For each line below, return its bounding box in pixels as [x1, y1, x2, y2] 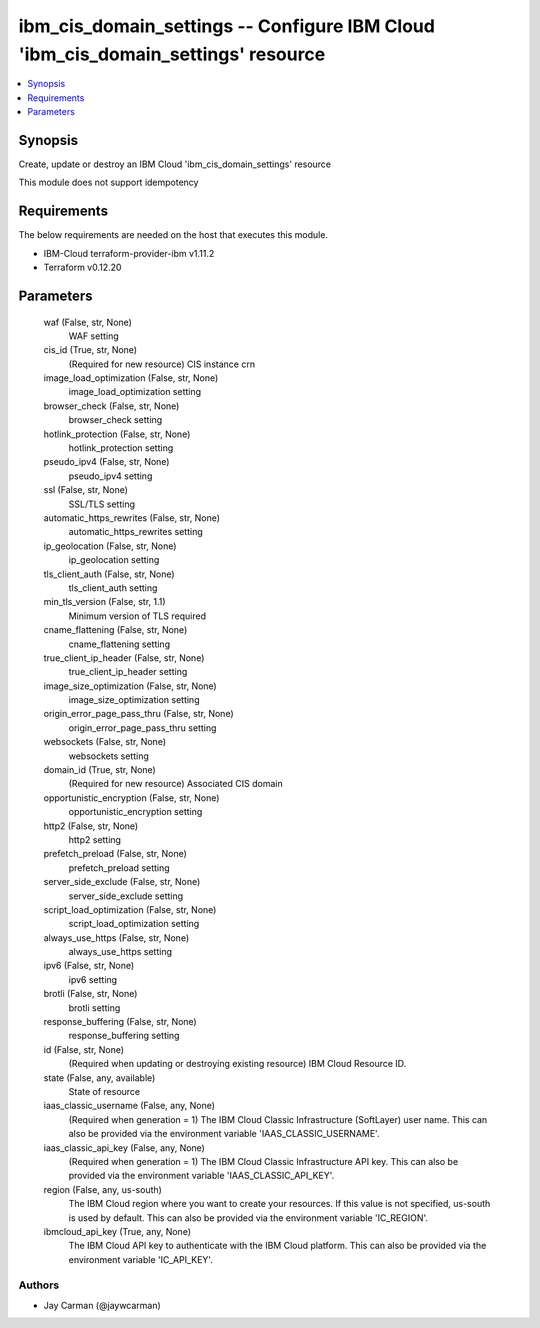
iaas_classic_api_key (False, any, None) [43, 1141, 205, 1154]
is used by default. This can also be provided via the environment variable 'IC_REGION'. [68, 1211, 429, 1224]
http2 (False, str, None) [43, 820, 139, 832]
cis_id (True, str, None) [43, 344, 138, 356]
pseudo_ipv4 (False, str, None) [43, 456, 170, 468]
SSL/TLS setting [68, 498, 135, 510]
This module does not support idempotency [18, 176, 199, 189]
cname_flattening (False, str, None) [43, 624, 188, 636]
